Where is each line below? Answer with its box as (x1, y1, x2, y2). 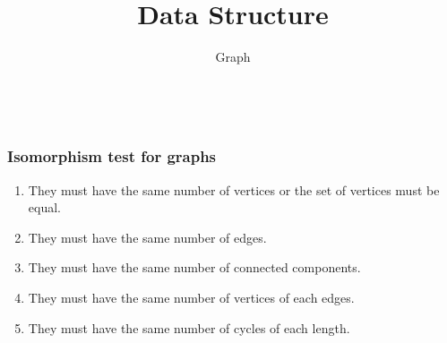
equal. (28, 198, 61, 217)
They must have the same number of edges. (28, 227, 267, 246)
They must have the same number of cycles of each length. (28, 318, 350, 337)
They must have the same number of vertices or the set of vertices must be (28, 180, 440, 199)
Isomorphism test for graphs (7, 145, 217, 167)
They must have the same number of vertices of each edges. (28, 287, 355, 306)
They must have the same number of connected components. (28, 258, 361, 277)
